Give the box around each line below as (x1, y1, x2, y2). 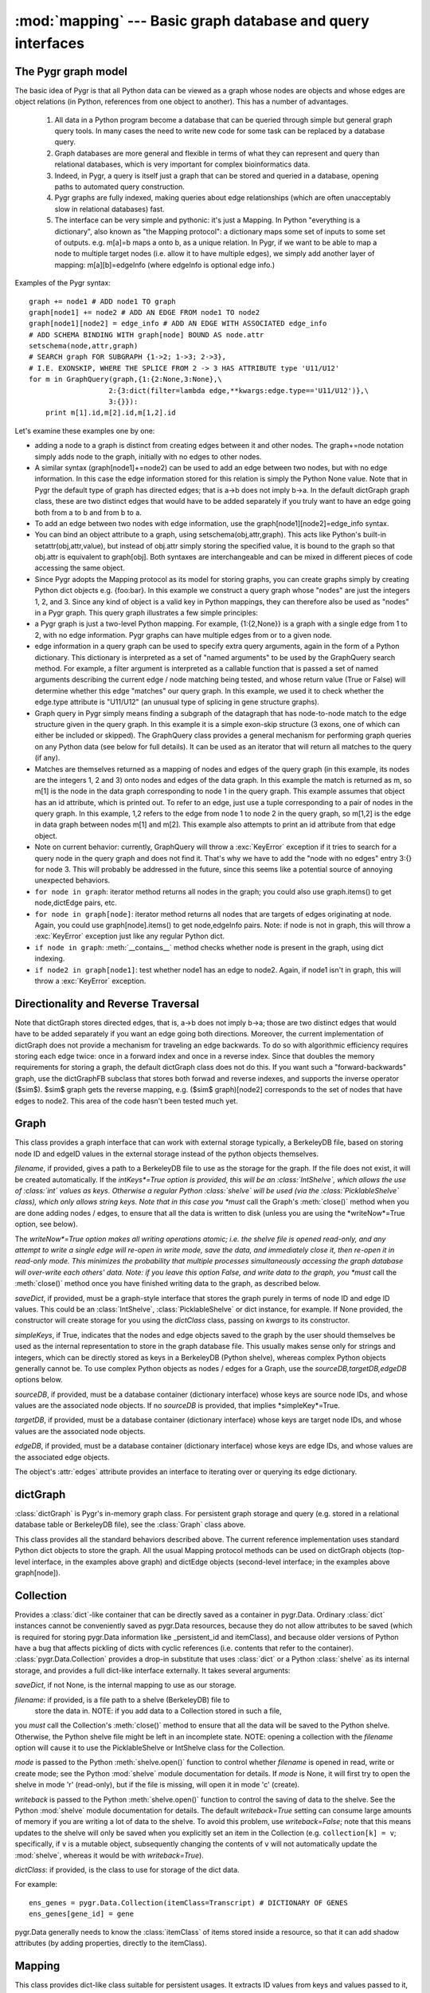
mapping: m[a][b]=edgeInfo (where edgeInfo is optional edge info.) (54, 260, 275, 269)
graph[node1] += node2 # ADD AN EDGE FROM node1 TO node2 (29, 308, 260, 316)
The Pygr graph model (14, 65, 127, 78)
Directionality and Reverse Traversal (14, 996, 199, 1010)
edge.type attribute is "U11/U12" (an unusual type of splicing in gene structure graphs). (34, 698, 320, 707)
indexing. (34, 953, 65, 964)
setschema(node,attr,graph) (29, 341, 139, 351)
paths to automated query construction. (54, 182, 185, 191)
